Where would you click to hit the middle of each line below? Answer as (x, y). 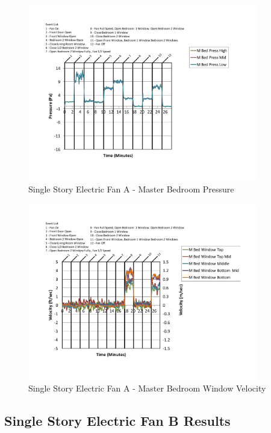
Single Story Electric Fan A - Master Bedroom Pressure (131, 189)
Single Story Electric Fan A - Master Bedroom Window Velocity (147, 388)
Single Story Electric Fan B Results (117, 421)
